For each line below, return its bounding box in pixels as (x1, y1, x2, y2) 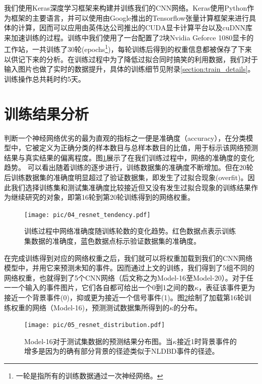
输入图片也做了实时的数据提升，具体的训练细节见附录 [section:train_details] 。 (4, 64, 255, 74)
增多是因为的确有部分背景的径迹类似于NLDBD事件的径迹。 (24, 346, 219, 356)
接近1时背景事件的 (176, 336, 237, 346)
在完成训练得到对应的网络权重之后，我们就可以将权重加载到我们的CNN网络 (4, 252, 253, 263)
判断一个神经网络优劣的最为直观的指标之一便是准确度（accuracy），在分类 (4, 132, 246, 143)
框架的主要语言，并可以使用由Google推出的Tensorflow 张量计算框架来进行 (11, 12, 249, 23)
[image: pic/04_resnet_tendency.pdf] (24, 211, 151, 218)
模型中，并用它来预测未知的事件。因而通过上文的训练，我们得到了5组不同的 (4, 262, 254, 273)
